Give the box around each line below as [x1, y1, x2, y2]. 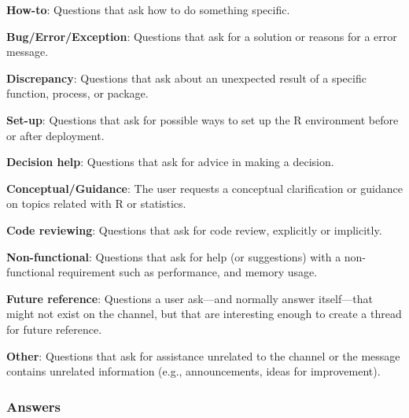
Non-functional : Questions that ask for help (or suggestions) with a [6, 248, 341, 264]
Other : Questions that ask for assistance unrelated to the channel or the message [6, 347, 400, 364]
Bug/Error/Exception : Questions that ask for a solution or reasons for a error [6, 28, 397, 44]
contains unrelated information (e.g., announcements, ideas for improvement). [6, 363, 381, 379]
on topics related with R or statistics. [6, 195, 186, 212]
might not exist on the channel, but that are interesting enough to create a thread [6, 305, 402, 322]
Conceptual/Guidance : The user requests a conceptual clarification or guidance [6, 179, 403, 196]
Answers [6, 396, 61, 416]
